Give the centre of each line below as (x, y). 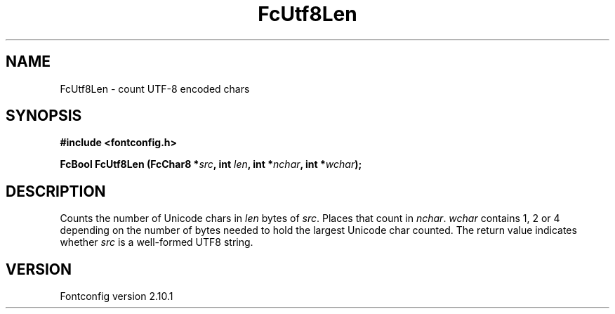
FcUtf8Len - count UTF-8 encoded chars (155, 89)
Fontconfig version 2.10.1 (117, 296)
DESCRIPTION (56, 191)
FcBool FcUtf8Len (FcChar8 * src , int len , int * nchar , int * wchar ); (211, 164)
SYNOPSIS (44, 116)
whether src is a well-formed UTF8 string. (157, 242)
